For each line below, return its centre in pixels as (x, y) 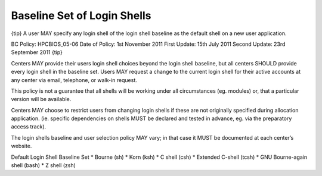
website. (21, 146)
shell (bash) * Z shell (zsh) (43, 165)
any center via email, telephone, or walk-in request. (74, 80)
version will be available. (41, 99)
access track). (29, 127)
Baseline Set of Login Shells (81, 15)
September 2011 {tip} (37, 52)
